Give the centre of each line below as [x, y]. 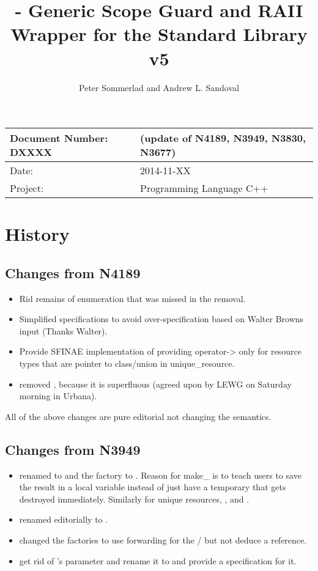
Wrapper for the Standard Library [159, 34]
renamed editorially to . [64, 519]
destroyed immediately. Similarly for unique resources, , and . [134, 499]
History [37, 234]
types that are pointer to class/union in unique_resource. [127, 363]
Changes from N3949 [73, 449]
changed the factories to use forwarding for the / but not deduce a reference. [163, 540]
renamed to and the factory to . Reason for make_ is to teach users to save [160, 475]
